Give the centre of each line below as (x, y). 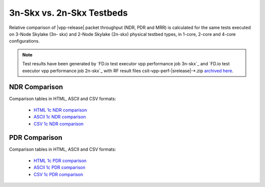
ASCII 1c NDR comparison (60, 117)
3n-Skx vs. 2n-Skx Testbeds (68, 13)
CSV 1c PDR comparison (58, 174)
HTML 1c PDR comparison (60, 160)
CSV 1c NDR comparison (59, 124)
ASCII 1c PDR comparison (60, 167)
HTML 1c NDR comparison (60, 110)
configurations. (25, 41)
